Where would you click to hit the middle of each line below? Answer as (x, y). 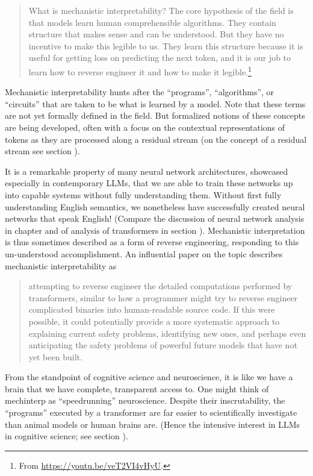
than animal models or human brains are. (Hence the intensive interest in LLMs (153, 424)
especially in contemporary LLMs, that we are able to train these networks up (149, 183)
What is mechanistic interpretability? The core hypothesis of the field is (161, 10)
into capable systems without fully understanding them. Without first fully (143, 194)
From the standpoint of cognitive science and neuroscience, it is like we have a (149, 377)
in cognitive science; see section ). (67, 436)
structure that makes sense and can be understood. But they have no (156, 34)
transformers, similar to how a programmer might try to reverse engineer (163, 297)
